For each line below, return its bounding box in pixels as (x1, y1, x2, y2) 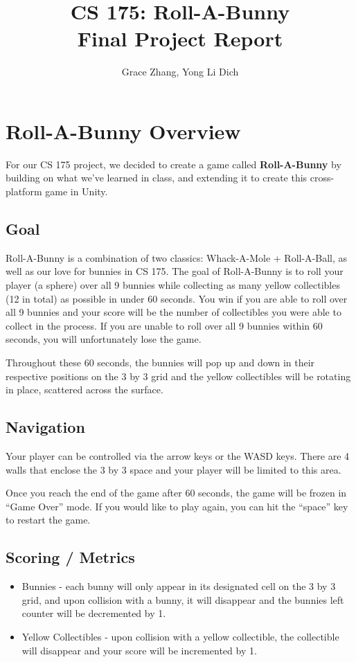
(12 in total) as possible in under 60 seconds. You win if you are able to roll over (6, 291, 348, 305)
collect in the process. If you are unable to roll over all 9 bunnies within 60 (6, 318, 323, 332)
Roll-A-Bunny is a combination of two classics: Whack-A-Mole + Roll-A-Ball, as (6, 250, 348, 265)
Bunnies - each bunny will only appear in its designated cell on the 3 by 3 (21, 579, 336, 593)
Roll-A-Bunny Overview (6, 116, 241, 145)
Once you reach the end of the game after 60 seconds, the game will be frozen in (6, 485, 347, 500)
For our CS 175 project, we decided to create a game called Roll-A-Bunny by (6, 156, 341, 171)
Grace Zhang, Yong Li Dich (121, 64, 239, 79)
